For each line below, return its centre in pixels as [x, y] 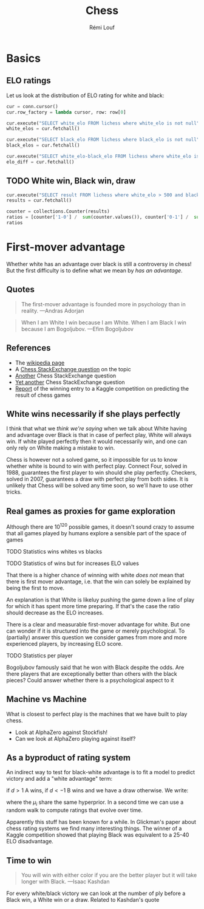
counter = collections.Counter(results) [58, 211]
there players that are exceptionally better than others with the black [92, 674]
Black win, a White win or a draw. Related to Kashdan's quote [83, 900]
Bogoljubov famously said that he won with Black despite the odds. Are [95, 667]
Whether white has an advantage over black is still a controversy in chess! [99, 264]
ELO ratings [29, 81]
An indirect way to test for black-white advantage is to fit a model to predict [101, 772]
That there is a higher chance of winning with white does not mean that [95, 575]
